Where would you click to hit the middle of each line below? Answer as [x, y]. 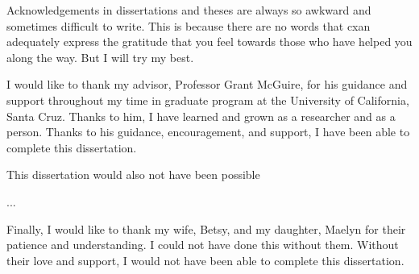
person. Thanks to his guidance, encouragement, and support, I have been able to [208, 132]
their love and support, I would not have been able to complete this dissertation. [205, 260]
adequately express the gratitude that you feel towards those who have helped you [209, 42]
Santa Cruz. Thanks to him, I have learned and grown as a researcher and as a [201, 116]
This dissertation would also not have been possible [133, 174]
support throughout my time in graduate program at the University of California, [208, 100]
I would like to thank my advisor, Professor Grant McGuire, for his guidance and [207, 84]
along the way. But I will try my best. [100, 57]
